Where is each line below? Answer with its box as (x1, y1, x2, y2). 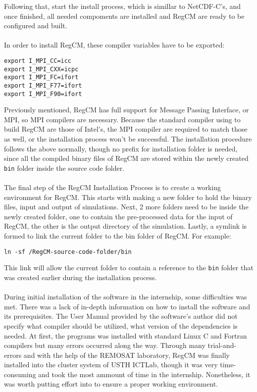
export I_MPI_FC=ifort (4, 74, 79, 81)
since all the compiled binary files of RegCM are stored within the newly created (4, 153, 249, 163)
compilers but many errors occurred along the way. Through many (4, 340, 206, 350)
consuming (4, 369, 36, 379)
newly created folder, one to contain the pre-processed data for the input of (4, 211, 233, 221)
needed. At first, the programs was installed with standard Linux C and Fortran (4, 330, 247, 341)
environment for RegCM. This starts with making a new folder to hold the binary (4, 192, 252, 202)
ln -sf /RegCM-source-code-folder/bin (4, 248, 132, 255)
